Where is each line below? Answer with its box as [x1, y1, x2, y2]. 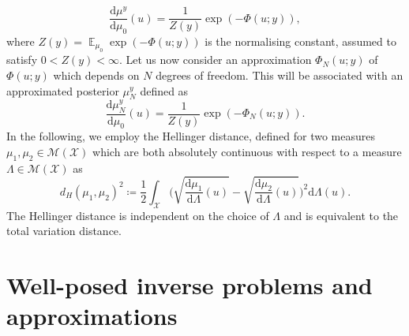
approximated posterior [6, 82, 119, 99]
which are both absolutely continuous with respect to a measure [92, 143, 402, 159]
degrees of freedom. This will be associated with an [156, 66, 403, 83]
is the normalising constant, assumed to [204, 32, 396, 49]
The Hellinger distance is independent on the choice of [6, 207, 269, 223]
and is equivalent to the [283, 207, 399, 223]
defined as [140, 82, 189, 99]
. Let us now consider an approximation [118, 51, 312, 68]
